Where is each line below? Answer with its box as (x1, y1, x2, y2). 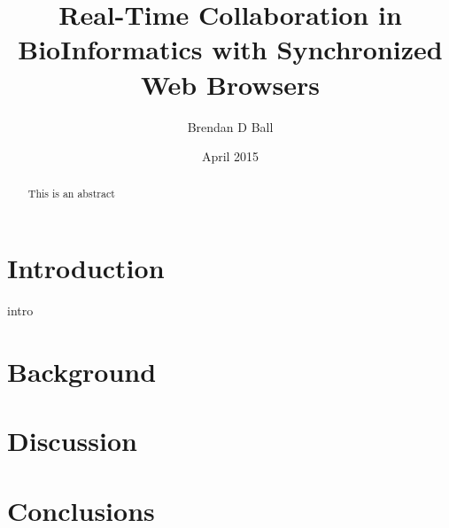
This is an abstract (27, 186, 115, 201)
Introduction (7, 250, 165, 286)
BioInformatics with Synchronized (18, 31, 443, 67)
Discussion (7, 423, 137, 459)
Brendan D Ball (187, 117, 274, 136)
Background (7, 353, 157, 389)
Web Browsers (140, 66, 321, 102)
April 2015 (201, 147, 259, 166)
